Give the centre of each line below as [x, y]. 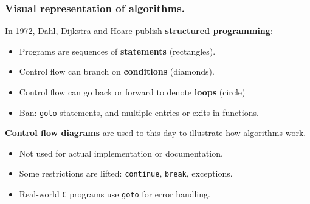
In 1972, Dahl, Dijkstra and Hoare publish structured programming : [139, 31]
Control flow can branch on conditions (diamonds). [117, 71]
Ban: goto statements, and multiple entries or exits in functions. [139, 112]
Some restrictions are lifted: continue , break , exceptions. [126, 173]
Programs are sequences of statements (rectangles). [117, 51]
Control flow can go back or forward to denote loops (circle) [132, 92]
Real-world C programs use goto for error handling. [115, 194]
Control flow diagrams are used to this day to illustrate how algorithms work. [156, 133]
